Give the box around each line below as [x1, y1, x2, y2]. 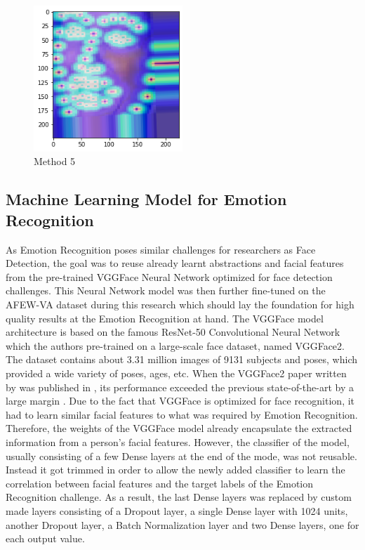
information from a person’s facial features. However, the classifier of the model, [6, 434, 350, 449]
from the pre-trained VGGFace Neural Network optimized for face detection [6, 269, 333, 284]
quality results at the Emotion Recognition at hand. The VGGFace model [6, 310, 324, 325]
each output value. [6, 531, 85, 546]
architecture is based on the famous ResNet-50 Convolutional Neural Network [6, 325, 340, 339]
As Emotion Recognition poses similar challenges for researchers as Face [6, 242, 316, 256]
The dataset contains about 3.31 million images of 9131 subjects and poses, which [6, 352, 358, 367]
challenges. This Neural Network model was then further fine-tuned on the [6, 283, 326, 298]
